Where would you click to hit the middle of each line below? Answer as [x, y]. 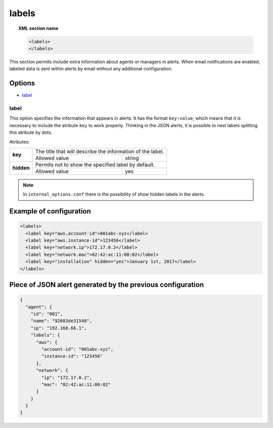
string [132, 158]
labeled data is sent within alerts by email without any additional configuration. [91, 69]
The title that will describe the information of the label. [100, 151]
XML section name [38, 28]
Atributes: [19, 142]
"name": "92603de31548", [61, 321]
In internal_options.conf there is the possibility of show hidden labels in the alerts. [114, 194]
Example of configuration [50, 211]
